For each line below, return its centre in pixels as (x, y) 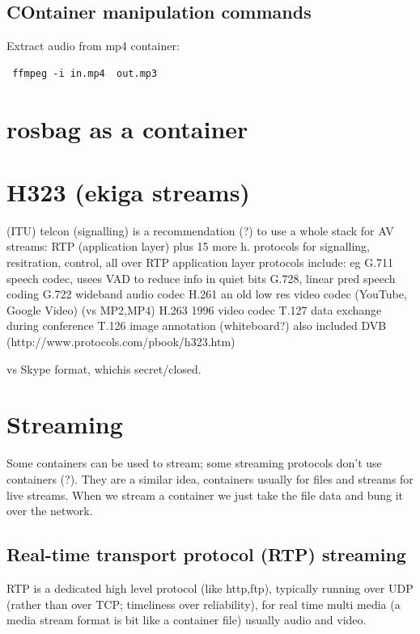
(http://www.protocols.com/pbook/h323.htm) (121, 342)
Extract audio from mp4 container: (93, 46)
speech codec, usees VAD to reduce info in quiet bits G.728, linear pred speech (201, 278)
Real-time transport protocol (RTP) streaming (206, 554)
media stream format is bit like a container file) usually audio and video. (187, 620)
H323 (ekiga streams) (128, 191)
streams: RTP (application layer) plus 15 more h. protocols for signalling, (188, 246)
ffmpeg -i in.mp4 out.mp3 (85, 73)
